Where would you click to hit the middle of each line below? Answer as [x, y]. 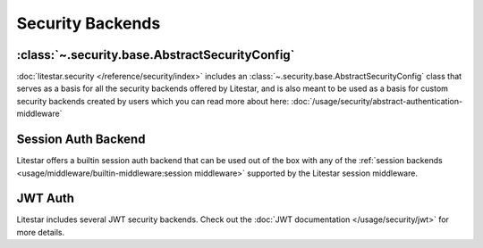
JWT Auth [46, 198]
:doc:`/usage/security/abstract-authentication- [377, 101]
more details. [41, 232]
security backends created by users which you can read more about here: [153, 101]
